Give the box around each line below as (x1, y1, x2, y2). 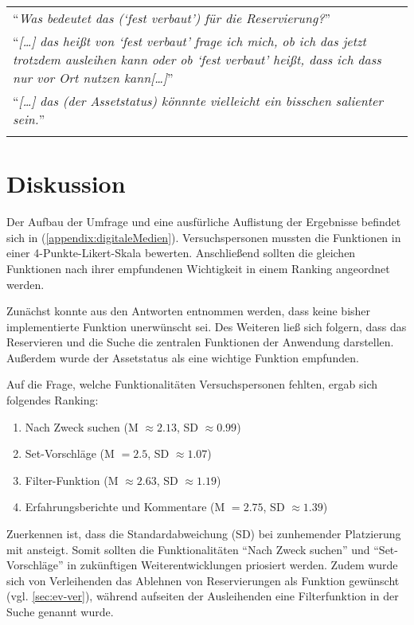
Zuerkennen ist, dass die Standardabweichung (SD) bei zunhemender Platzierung (6, 525, 401, 542)
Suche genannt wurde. (6, 604, 114, 619)
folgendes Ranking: (6, 392, 99, 408)
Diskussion (6, 167, 126, 200)
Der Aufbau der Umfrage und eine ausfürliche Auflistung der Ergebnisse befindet (6, 213, 401, 230)
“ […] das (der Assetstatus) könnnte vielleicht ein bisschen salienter (13, 92, 384, 110)
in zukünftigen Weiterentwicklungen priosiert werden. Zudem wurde (67, 557, 398, 573)
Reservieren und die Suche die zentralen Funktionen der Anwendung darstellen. (6, 334, 394, 350)
